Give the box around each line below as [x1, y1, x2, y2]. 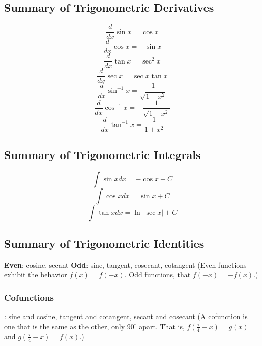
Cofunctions [4, 291, 54, 303]
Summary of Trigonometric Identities [4, 236, 205, 251]
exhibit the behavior [4, 269, 67, 280]
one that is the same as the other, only [4, 321, 125, 331]
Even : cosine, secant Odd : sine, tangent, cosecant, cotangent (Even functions [4, 259, 247, 270]
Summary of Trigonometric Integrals [4, 146, 201, 162]
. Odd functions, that [124, 269, 191, 280]
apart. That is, [139, 321, 185, 331]
